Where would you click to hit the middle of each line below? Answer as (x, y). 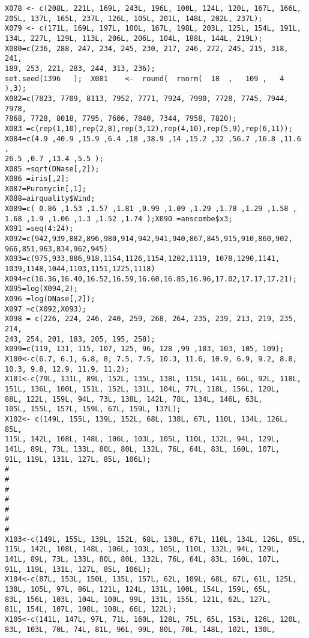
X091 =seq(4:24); (39, 229)
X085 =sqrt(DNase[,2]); (52, 169)
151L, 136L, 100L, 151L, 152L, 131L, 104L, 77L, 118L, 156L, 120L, (142, 389)
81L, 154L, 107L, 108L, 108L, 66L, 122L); (91, 609)
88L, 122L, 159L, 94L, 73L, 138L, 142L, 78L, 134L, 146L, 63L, (134, 399)
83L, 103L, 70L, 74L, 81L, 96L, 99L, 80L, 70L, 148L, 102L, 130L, (140, 629)
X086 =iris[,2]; (37, 179)
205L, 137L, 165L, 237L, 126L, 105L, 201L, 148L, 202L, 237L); (134, 18)
